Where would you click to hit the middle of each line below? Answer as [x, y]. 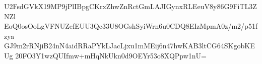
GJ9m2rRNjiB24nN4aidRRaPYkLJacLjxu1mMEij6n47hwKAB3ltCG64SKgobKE [129, 46]
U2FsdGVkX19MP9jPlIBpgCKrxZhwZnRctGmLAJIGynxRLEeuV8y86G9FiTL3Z [130, 6]
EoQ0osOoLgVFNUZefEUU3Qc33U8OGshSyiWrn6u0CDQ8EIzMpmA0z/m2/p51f [131, 26]
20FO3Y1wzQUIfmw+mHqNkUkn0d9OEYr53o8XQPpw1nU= [111, 55]
